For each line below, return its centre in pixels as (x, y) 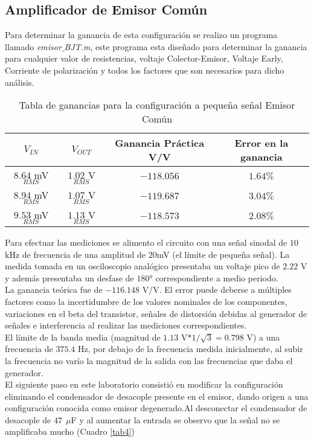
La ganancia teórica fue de (54, 290)
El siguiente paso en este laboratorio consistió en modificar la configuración (144, 384)
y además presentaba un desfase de (69, 277)
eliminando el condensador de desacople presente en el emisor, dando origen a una (157, 396)
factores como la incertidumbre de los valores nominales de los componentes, (146, 301)
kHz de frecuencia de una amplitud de (75, 254)
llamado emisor (33, 46)
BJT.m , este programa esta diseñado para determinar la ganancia (186, 46)
